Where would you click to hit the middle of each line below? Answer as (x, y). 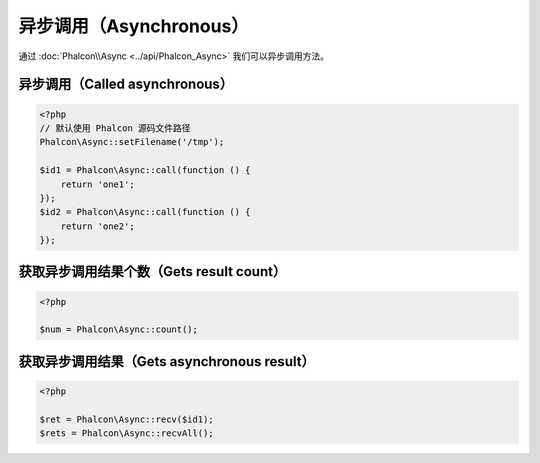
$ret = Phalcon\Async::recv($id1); (126, 419)
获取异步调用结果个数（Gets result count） (152, 271)
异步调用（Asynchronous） (134, 26)
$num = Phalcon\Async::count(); (119, 329)
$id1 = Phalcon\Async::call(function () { (145, 170)
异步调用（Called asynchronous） (126, 84)
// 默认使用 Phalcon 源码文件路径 (115, 128)
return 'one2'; (97, 226)
